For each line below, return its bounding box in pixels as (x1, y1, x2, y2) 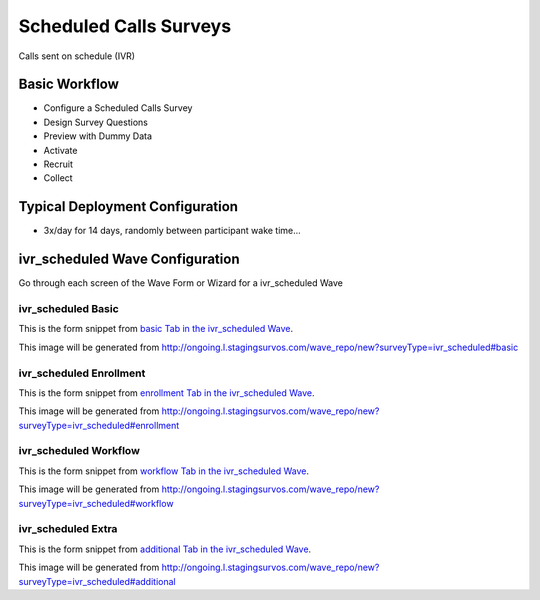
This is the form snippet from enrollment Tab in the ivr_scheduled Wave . (18, 386, 315, 399)
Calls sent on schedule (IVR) (18, 50, 135, 62)
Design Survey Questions (43, 116, 149, 128)
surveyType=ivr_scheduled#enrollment (18, 419, 180, 431)
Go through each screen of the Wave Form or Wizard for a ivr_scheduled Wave (18, 277, 344, 289)
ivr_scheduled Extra (18, 522, 118, 536)
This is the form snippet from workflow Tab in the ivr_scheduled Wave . (18, 465, 310, 477)
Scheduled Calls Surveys (18, 15, 232, 37)
